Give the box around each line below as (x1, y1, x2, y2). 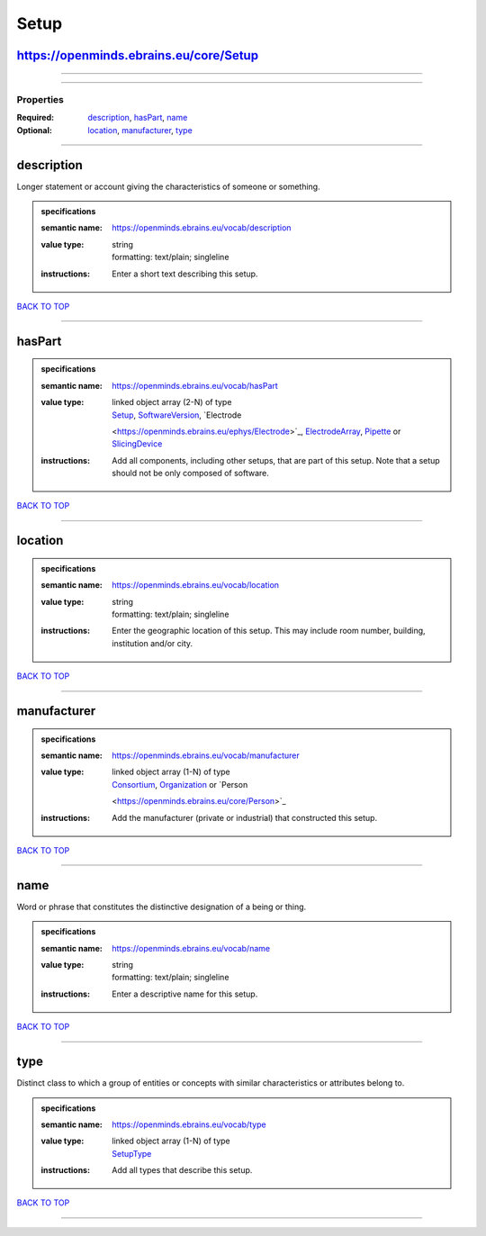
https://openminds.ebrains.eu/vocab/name (112, 943, 270, 953)
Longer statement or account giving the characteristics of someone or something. (16, 181, 320, 192)
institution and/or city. (112, 637, 193, 648)
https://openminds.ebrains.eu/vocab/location (112, 580, 279, 591)
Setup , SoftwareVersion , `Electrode (112, 410, 242, 420)
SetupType (112, 1148, 152, 1159)
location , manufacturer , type (87, 124, 193, 135)
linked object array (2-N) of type (112, 397, 232, 408)
